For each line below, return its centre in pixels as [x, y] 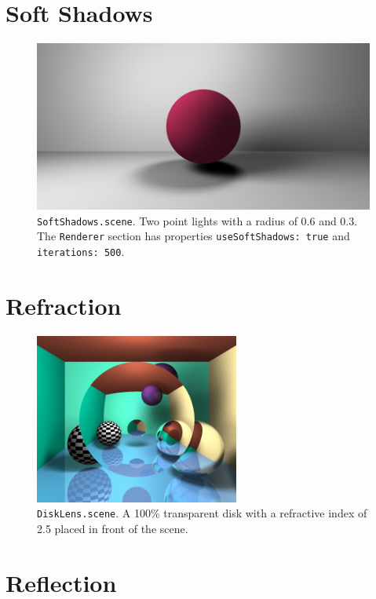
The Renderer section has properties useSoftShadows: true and [193, 236]
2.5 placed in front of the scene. [113, 529]
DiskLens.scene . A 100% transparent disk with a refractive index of [202, 513]
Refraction [64, 305]
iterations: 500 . [81, 252]
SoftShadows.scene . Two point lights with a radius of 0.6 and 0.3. [197, 220]
